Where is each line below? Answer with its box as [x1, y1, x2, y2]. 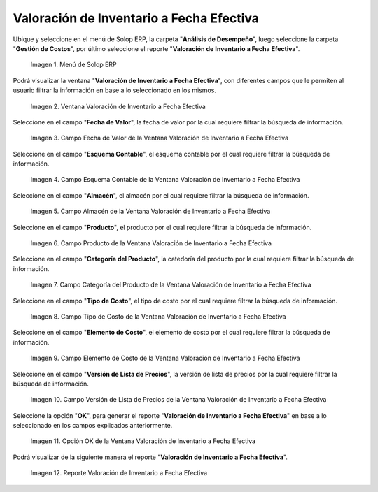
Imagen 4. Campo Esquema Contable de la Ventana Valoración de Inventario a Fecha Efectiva [30, 175, 300, 184]
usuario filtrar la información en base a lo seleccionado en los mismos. [13, 86, 217, 94]
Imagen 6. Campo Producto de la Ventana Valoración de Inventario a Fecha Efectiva [30, 239, 272, 247]
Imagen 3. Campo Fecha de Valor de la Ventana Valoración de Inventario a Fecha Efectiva [30, 133, 289, 143]
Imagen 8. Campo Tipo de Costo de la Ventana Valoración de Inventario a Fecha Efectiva [30, 312, 286, 321]
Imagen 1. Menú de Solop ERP [30, 60, 117, 69]
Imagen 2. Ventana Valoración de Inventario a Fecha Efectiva [30, 102, 206, 110]
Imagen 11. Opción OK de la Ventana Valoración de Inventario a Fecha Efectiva [30, 437, 255, 445]
